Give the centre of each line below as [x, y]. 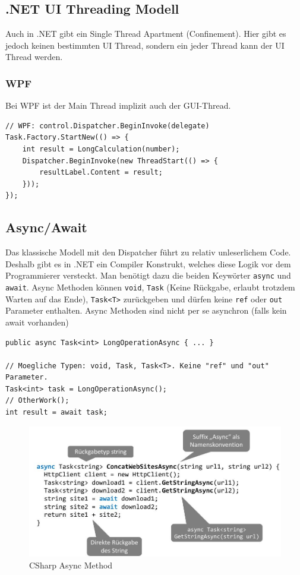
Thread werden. [34, 57]
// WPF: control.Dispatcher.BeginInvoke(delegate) [108, 126]
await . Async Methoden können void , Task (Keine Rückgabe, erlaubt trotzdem [150, 287]
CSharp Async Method [71, 565]
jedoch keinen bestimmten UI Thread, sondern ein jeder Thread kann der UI [145, 45]
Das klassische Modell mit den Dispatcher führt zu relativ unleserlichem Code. [148, 252]
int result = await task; [56, 413]
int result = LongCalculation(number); [101, 149]
